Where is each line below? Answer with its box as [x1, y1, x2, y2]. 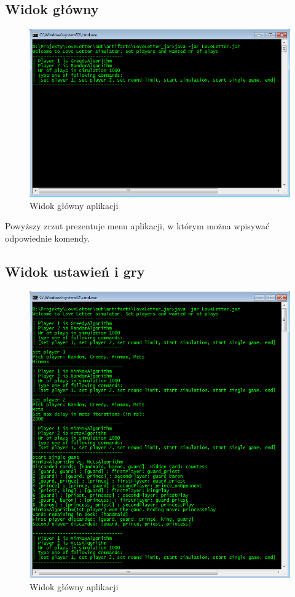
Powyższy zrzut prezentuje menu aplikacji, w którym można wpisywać [5, 219, 270, 232]
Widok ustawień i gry [5, 261, 145, 280]
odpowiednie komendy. [5, 231, 90, 244]
